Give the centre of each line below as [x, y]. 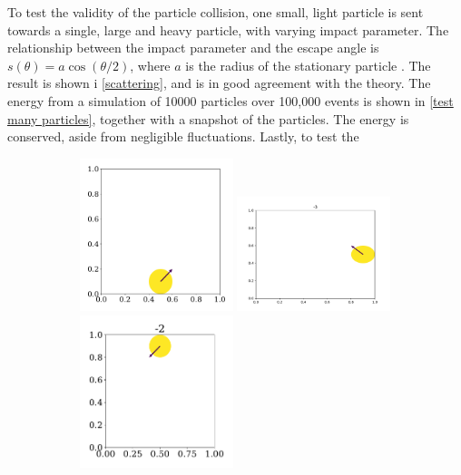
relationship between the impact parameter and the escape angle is [193, 48]
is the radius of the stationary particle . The [308, 65]
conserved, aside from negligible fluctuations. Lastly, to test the [183, 136]
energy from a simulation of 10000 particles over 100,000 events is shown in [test [230, 100]
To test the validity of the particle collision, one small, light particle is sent [216, 12]
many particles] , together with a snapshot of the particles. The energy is [208, 118]
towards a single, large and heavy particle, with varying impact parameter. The [228, 29]
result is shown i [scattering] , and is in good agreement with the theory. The [219, 83]
